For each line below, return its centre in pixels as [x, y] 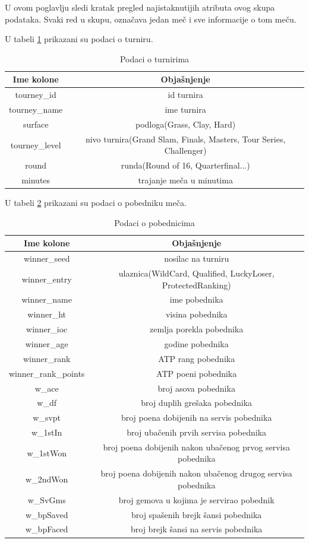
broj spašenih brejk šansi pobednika [196, 514]
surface [36, 124]
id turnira [185, 95]
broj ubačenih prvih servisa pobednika [197, 432]
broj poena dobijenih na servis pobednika [196, 417]
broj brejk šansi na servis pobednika [197, 529]
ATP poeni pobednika [197, 373]
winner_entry [47, 279]
